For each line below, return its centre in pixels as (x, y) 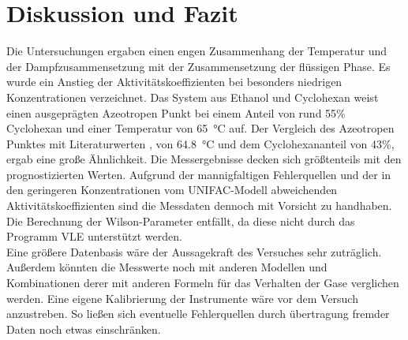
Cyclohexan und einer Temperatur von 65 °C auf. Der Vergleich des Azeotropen (200, 128)
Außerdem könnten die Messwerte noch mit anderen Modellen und (167, 267)
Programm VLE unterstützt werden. (94, 236)
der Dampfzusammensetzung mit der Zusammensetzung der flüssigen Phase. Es (198, 66)
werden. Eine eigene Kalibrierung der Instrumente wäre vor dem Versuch (182, 298)
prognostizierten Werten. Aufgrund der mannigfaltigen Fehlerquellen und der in (199, 174)
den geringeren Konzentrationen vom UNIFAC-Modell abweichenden (172, 190)
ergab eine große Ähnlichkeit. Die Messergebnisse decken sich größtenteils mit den (204, 159)
